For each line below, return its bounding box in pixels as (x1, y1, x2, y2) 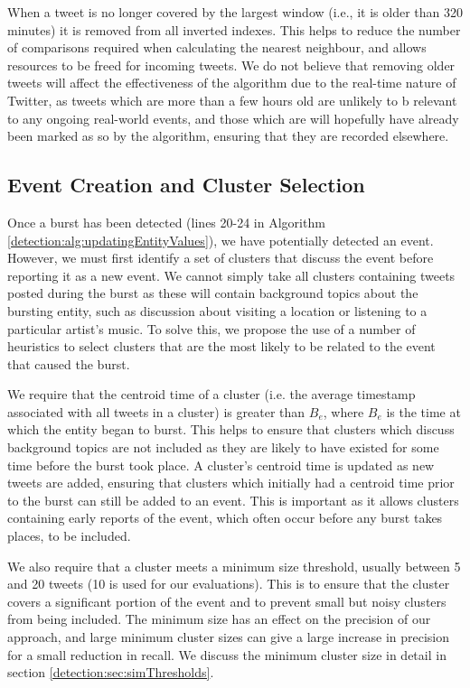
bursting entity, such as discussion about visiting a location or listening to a (7, 301, 428, 320)
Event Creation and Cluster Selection (7, 171, 365, 199)
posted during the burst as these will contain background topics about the (7, 284, 418, 302)
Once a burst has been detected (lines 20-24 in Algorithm (7, 212, 325, 231)
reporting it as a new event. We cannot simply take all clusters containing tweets (7, 265, 456, 284)
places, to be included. (7, 526, 131, 545)
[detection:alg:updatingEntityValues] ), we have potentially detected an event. (7, 230, 434, 249)
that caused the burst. (7, 354, 130, 373)
